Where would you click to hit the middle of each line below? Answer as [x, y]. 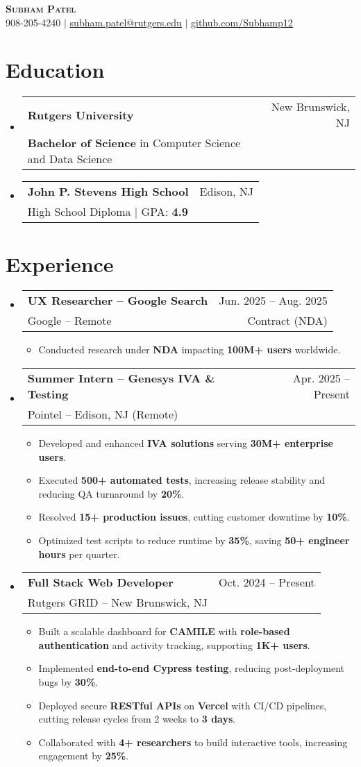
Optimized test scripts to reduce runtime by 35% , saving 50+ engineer [194, 540]
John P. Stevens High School [108, 192]
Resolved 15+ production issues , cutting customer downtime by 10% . [194, 517]
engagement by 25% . [84, 756]
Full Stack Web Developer [100, 582]
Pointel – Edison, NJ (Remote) [103, 414]
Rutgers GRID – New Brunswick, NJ [118, 602]
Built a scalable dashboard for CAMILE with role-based [164, 631]
